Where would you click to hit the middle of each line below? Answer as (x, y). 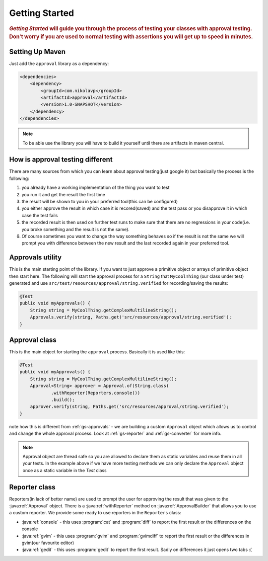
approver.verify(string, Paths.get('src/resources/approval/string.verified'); (130, 407)
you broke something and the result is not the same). (76, 229)
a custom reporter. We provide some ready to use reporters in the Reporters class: (95, 513)
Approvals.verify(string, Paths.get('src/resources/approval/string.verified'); (131, 317)
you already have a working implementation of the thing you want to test (96, 188)
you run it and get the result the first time (63, 194)
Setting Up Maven (37, 51)
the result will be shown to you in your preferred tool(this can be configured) (100, 201)
